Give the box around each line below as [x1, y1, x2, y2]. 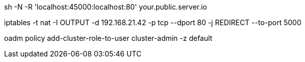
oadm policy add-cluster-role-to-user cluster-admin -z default [4, 34, 212, 42]
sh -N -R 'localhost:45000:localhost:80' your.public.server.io [4, 3, 207, 11]
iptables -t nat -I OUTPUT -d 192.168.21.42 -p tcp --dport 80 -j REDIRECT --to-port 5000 [4, 18, 301, 27]
